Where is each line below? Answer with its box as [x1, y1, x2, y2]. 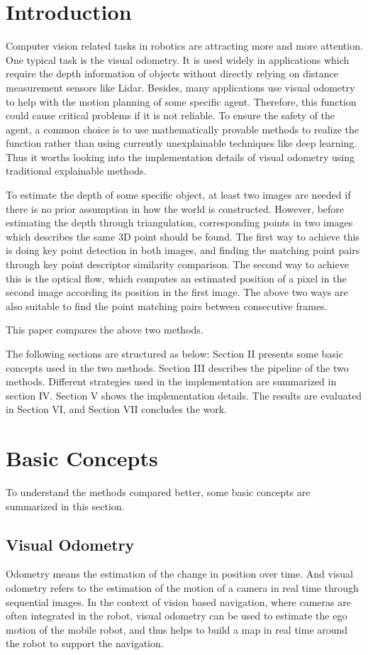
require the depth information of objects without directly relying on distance [6, 66, 339, 81]
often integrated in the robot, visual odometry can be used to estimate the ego [6, 608, 347, 623]
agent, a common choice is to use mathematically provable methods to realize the [6, 121, 359, 136]
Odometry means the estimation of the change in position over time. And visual [6, 566, 353, 581]
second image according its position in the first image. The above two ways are [6, 285, 348, 299]
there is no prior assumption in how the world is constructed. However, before [6, 201, 345, 216]
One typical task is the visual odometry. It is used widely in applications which [6, 52, 350, 67]
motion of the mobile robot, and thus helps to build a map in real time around [6, 622, 348, 637]
